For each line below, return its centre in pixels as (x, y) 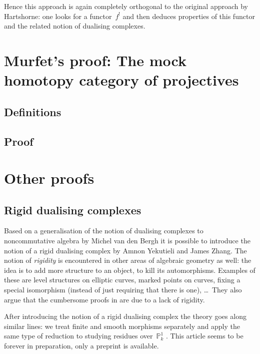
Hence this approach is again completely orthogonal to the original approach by (126, 6)
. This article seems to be (205, 336)
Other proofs (49, 178)
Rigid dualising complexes (73, 210)
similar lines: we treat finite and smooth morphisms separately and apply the (122, 326)
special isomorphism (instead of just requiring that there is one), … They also (123, 290)
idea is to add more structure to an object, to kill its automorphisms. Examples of (130, 270)
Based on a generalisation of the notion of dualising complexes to (104, 231)
